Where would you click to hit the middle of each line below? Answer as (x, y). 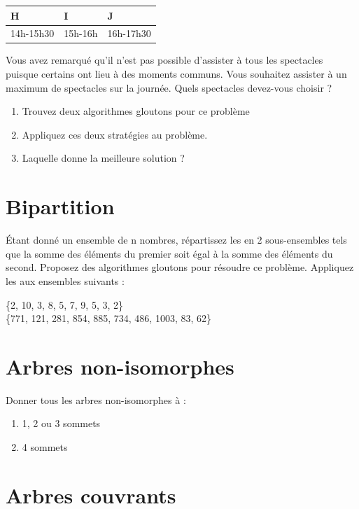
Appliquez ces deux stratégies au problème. (115, 134)
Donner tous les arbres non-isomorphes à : (96, 399)
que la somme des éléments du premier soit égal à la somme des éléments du (169, 253)
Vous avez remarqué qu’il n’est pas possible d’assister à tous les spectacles (164, 60)
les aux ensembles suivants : (65, 280)
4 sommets (45, 447)
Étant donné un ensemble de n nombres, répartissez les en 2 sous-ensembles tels (176, 240)
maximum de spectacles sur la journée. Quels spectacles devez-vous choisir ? (169, 87)
